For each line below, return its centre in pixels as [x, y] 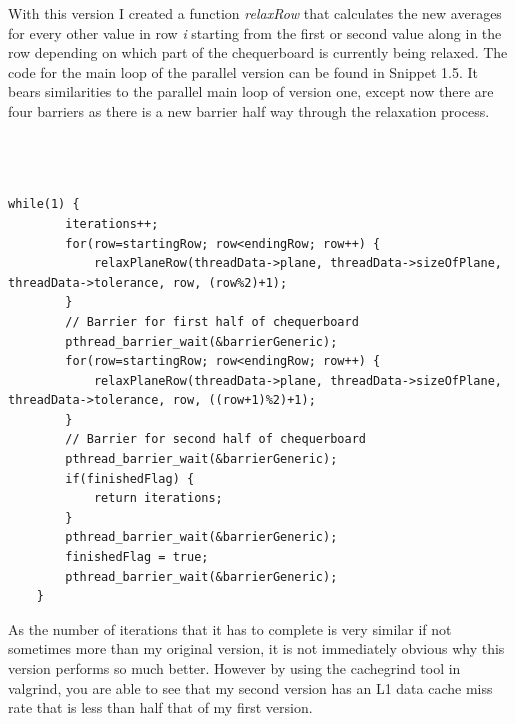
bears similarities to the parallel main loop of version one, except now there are [251, 91]
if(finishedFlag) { [130, 478]
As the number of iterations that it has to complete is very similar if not [230, 628]
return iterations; [158, 498]
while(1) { [44, 204]
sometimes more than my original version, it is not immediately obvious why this [256, 648]
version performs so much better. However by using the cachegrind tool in [234, 668]
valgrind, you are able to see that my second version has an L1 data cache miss [250, 687]
